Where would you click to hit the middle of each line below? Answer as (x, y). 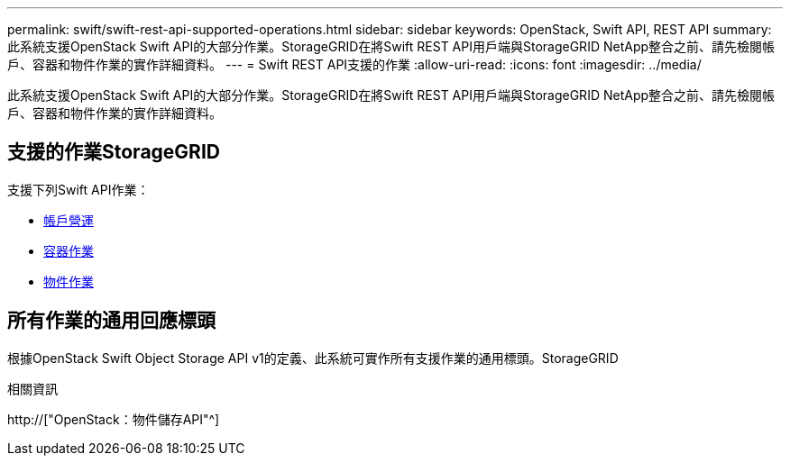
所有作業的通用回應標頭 (111, 321)
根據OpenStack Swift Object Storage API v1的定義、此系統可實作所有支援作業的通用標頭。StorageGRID (313, 358)
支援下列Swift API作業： (78, 189)
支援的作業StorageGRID (114, 152)
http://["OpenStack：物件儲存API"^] (114, 419)
